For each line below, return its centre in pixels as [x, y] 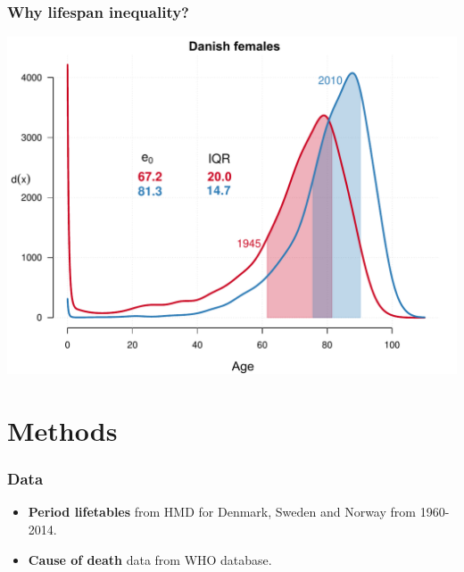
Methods [62, 430]
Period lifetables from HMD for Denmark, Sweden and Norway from [222, 512]
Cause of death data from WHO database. [150, 559]
